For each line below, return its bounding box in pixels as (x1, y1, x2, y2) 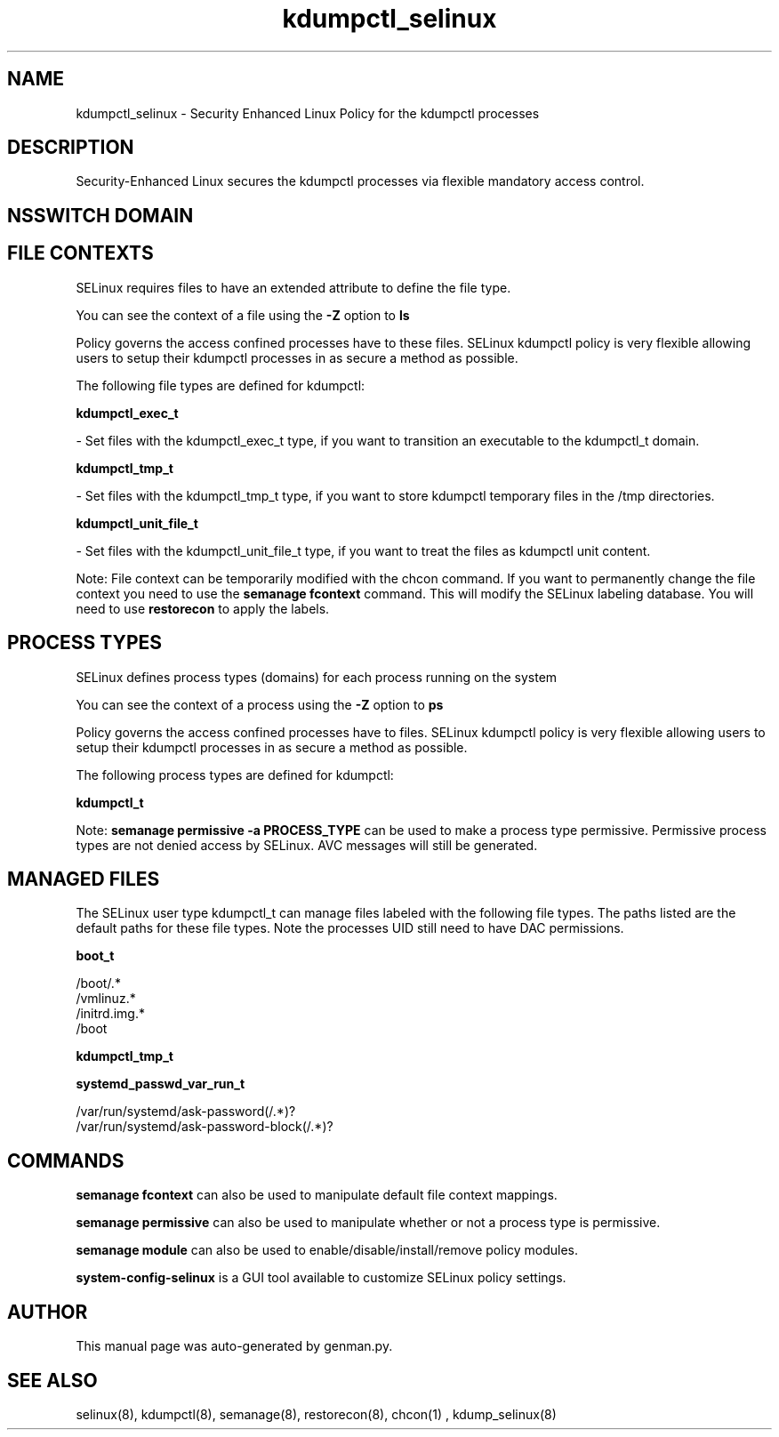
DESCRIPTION (7, 136, 134, 159)
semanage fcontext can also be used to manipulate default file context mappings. (76, 1187, 558, 1203)
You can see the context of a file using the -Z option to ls (76, 307, 410, 323)
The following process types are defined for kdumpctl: (76, 767, 394, 783)
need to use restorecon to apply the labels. (76, 600, 330, 616)
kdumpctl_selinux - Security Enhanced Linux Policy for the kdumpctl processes (76, 105, 540, 121)
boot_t (76, 948, 115, 964)
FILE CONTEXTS (7, 242, 154, 265)
